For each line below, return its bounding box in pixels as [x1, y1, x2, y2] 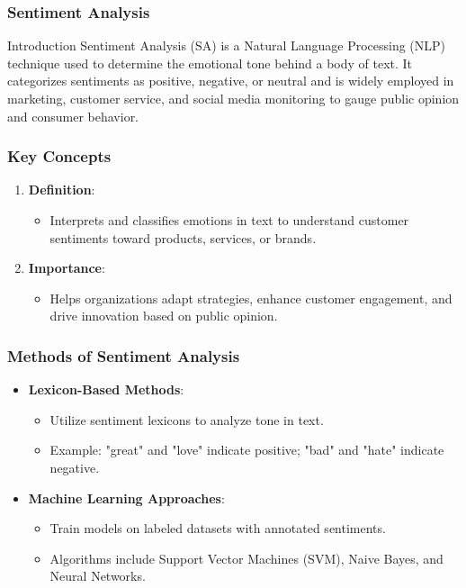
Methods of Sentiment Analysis [7, 344, 240, 366]
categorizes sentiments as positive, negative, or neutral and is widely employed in [7, 71, 454, 90]
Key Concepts [7, 145, 112, 167]
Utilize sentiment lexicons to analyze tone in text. [49, 410, 324, 429]
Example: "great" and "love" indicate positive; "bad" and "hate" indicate [49, 440, 444, 459]
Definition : [28, 180, 95, 199]
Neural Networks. [49, 566, 146, 585]
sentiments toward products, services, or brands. [49, 228, 317, 247]
